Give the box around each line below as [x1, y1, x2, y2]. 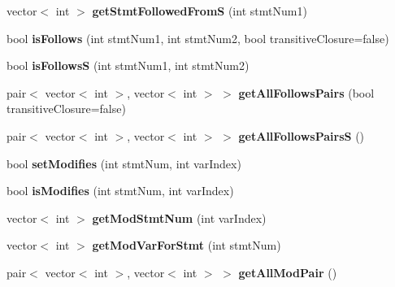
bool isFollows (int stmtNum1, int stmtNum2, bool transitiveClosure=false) [7, 29, 389, 46]
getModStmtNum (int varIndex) [92, 209, 267, 226]
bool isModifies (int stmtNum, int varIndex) [7, 182, 234, 199]
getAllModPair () [238, 263, 337, 280]
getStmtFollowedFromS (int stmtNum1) [92, 2, 307, 19]
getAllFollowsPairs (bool [238, 84, 375, 101]
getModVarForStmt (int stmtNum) [92, 237, 281, 254]
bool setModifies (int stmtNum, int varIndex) [7, 154, 241, 172]
